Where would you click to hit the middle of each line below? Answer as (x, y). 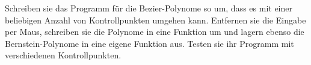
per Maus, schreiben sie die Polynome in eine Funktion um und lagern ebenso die (155, 32)
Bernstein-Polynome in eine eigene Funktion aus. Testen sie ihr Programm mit (149, 43)
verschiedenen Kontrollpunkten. (63, 55)
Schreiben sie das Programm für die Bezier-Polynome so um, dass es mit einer (149, 8)
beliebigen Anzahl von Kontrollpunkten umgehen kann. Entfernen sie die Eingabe (155, 20)
